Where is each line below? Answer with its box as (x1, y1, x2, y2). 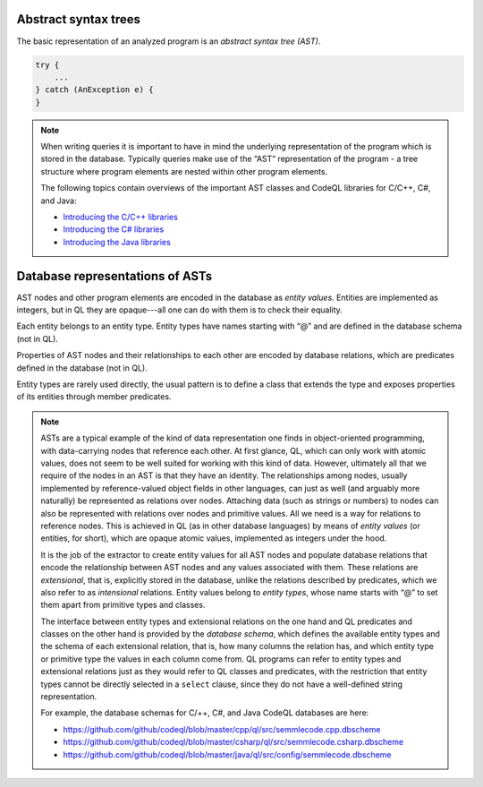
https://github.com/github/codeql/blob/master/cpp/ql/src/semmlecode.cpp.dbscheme (63, 723, 381, 734)
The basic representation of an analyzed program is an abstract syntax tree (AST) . (16, 36, 321, 47)
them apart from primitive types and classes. (40, 600, 206, 611)
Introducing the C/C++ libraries (63, 211, 178, 222)
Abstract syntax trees (16, 12, 140, 27)
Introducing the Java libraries (63, 236, 172, 247)
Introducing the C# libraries (63, 224, 165, 235)
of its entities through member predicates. (16, 391, 172, 402)
